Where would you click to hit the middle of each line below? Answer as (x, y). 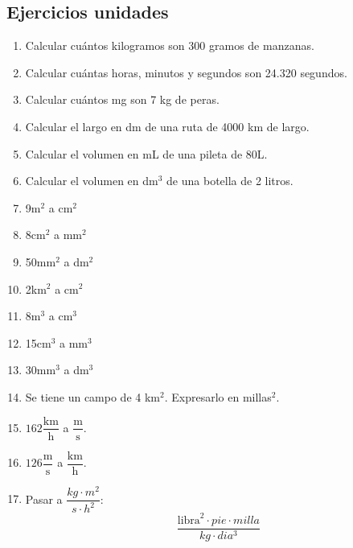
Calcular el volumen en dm (92, 181)
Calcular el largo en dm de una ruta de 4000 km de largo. (167, 126)
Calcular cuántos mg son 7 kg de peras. (122, 99)
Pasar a (44, 499)
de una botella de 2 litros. (230, 181)
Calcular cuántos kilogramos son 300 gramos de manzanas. (170, 45)
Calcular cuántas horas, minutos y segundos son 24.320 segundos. (186, 72)
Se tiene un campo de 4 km (92, 396)
